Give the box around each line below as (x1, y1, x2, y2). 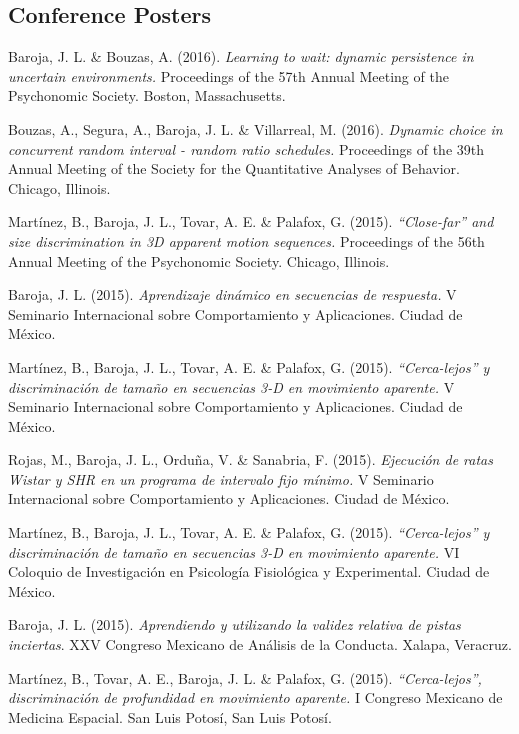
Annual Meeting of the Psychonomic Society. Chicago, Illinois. (8, 250, 390, 271)
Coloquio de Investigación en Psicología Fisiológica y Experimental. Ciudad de (8, 561, 490, 582)
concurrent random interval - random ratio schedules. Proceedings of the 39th (8, 138, 485, 159)
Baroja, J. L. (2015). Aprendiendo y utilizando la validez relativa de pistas (8, 614, 461, 635)
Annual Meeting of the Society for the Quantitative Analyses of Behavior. (8, 158, 460, 179)
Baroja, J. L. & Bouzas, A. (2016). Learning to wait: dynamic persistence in (8, 46, 474, 67)
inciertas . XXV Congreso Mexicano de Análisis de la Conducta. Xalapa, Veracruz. (8, 634, 512, 655)
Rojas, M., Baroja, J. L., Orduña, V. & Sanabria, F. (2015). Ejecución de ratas (8, 449, 493, 470)
